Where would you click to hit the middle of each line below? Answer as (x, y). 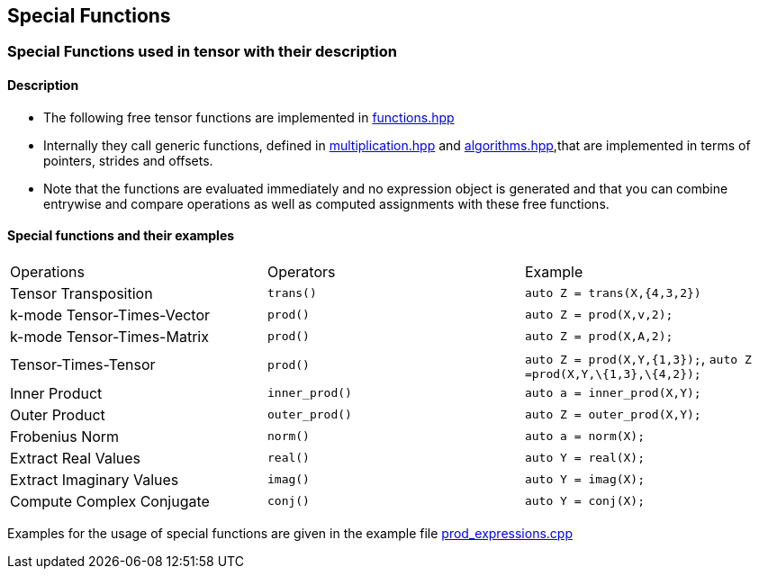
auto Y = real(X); (585, 458)
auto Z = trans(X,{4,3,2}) (613, 293)
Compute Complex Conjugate (110, 501)
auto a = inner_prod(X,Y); (613, 393)
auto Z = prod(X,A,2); (599, 337)
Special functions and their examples (121, 236)
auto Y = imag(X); (585, 480)
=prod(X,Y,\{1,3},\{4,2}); (613, 373)
